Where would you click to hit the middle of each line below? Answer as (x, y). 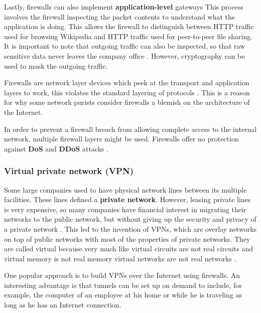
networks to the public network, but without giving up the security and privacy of (130, 219)
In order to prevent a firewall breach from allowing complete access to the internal (130, 129)
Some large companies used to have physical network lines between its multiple (125, 189)
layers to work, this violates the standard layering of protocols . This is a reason (127, 92)
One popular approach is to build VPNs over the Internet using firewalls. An (122, 275)
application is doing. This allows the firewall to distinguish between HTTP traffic (129, 26)
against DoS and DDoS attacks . (56, 148)
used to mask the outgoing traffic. (56, 65)
